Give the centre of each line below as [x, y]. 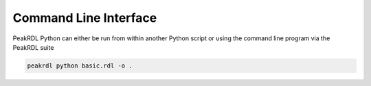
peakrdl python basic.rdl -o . [80, 66]
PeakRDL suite [33, 47]
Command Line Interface [85, 18]
